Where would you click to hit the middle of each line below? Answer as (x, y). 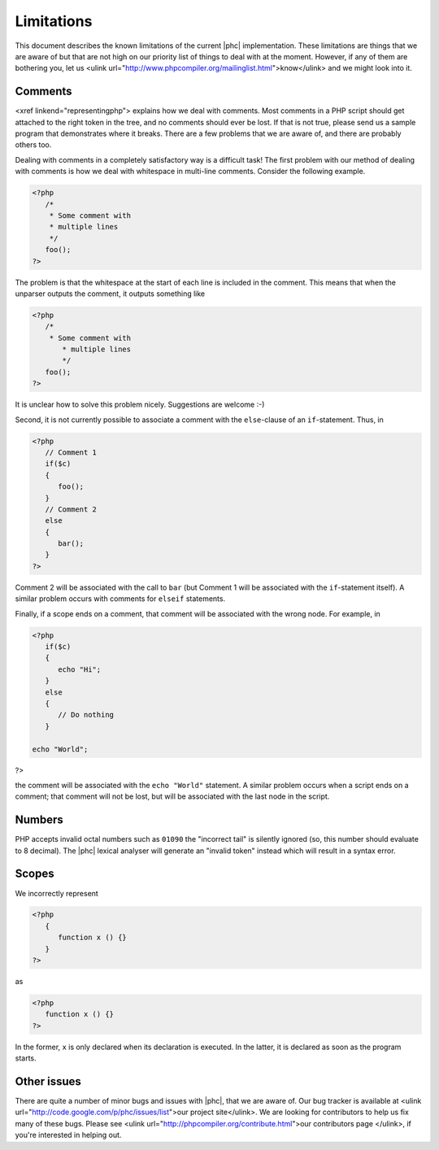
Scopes (35, 874)
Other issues (48, 1081)
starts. (26, 1058)
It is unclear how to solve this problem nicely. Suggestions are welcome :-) (140, 405)
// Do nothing (86, 715)
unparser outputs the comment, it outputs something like (110, 294)
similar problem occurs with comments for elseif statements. (120, 599)
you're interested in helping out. (68, 1135)
